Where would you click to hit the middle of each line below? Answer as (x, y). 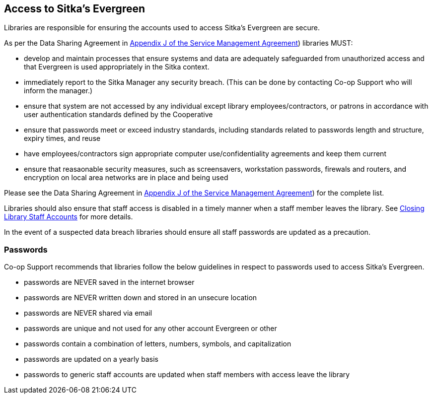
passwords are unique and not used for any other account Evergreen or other (150, 329)
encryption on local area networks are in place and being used (126, 178)
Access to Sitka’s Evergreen (75, 9)
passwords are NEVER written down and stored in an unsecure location (141, 298)
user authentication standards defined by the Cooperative (118, 115)
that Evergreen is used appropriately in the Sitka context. (117, 67)
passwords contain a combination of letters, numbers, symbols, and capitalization (158, 344)
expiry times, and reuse (62, 138)
